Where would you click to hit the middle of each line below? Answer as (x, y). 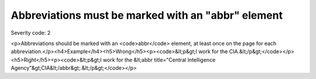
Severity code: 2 (31, 33)
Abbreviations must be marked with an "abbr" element (147, 15)
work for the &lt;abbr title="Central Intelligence (159, 60)
